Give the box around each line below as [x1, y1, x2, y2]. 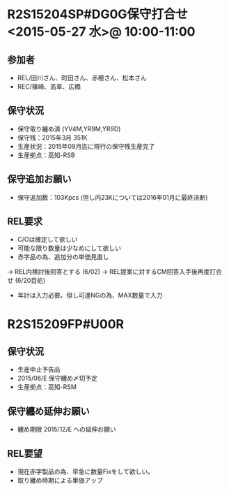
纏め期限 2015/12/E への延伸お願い [17, 425, 116, 434]
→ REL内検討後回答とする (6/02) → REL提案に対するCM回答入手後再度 [7, 268, 210, 276]
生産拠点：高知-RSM [17, 383, 77, 391]
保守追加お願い [7, 173, 72, 185]
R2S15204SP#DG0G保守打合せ [7, 6, 189, 22]
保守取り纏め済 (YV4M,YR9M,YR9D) [17, 124, 121, 133]
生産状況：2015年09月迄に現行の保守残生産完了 [17, 142, 155, 150]
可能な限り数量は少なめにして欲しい [17, 244, 122, 252]
